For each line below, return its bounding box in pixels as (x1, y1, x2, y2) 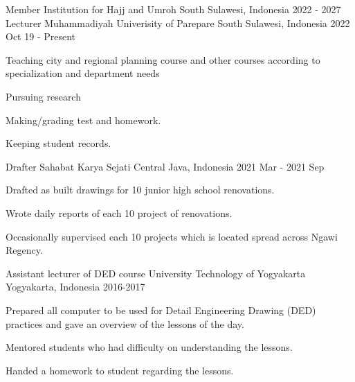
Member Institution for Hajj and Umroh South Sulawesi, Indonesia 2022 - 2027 (6, 2, 341, 16)
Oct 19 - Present (6, 29, 76, 44)
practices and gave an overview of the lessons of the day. (6, 316, 244, 331)
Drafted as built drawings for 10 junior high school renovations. (6, 182, 275, 197)
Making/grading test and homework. (6, 112, 161, 127)
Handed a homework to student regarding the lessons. (6, 363, 234, 377)
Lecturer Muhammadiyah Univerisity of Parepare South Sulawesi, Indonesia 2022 (6, 15, 350, 30)
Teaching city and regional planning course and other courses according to (6, 52, 320, 67)
